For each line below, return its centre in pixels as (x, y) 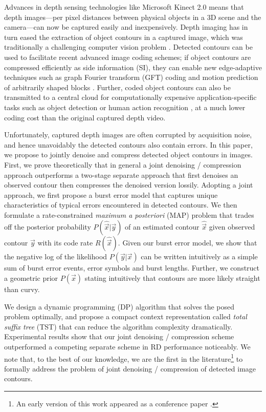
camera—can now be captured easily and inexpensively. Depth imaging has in (126, 27)
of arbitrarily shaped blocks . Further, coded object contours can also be (117, 87)
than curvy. (22, 289)
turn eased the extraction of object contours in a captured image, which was (124, 37)
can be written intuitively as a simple (199, 256)
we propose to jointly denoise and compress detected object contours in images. (128, 154)
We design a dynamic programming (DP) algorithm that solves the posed (119, 306)
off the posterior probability (48, 227)
